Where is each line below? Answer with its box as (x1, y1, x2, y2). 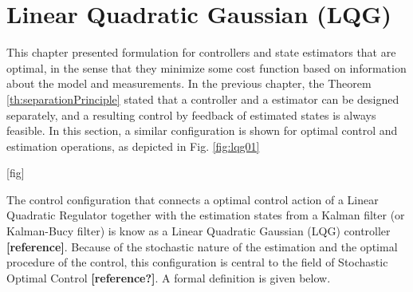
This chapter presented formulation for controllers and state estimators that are (6, 44, 396, 61)
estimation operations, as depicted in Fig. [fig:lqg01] (6, 137, 260, 154)
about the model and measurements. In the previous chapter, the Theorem (6, 75, 372, 92)
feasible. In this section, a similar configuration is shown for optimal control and (6, 122, 398, 139)
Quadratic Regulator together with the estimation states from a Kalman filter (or (6, 207, 405, 223)
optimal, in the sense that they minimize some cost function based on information (6, 59, 407, 76)
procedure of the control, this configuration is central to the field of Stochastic (6, 254, 388, 270)
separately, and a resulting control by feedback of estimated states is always (6, 106, 376, 123)
